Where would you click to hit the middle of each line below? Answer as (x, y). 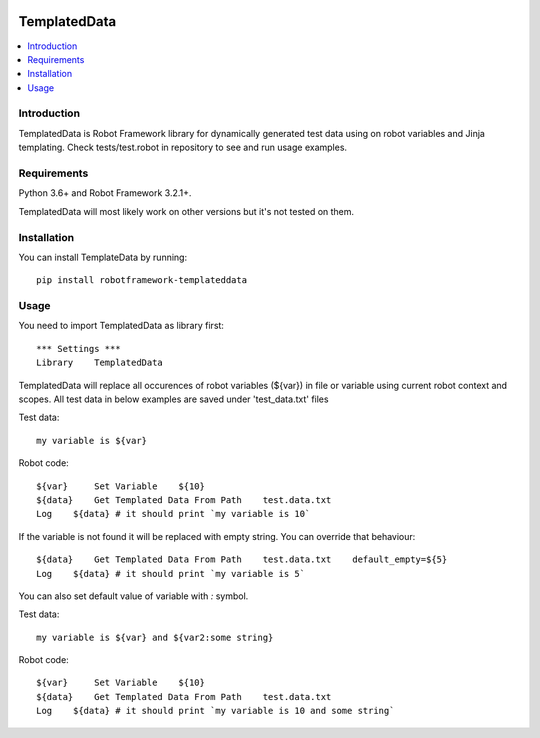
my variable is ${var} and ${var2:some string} (155, 637)
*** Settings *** (78, 348)
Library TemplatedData (100, 363)
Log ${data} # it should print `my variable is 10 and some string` (215, 711)
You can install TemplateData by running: (103, 257)
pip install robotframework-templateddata (142, 280)
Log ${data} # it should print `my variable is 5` (170, 573)
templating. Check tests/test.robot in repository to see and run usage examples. (183, 147)
